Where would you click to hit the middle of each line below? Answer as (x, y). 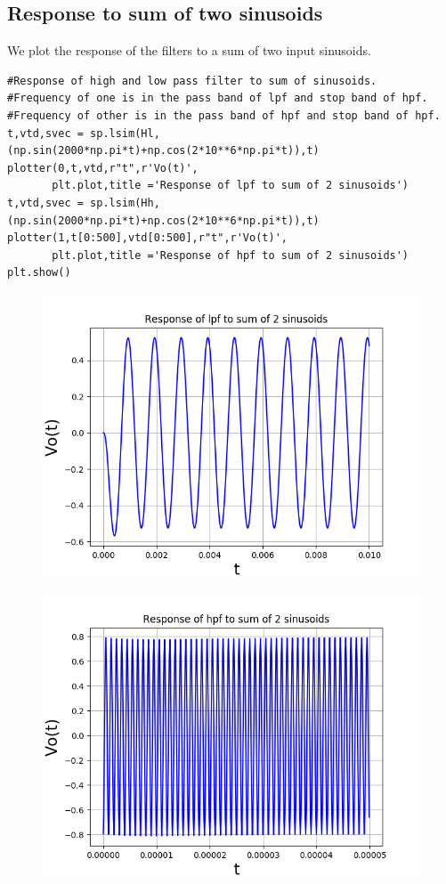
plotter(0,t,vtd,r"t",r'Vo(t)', (103, 168)
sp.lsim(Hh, (125, 203)
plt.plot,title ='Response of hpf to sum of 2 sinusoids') (231, 255)
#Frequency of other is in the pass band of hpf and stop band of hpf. (224, 115)
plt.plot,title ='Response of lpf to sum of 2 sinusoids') (231, 186)
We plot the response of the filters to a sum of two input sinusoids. (189, 50)
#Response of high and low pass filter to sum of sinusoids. (192, 81)
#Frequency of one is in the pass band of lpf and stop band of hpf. (218, 98)
